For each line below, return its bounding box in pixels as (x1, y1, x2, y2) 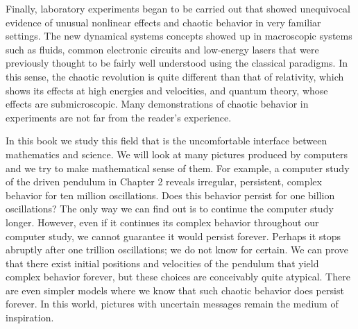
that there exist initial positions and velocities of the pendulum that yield (6, 255, 319, 270)
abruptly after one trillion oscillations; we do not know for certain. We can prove (6, 242, 348, 257)
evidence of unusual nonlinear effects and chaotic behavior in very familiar (6, 15, 321, 29)
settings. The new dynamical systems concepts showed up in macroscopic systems (6, 28, 352, 43)
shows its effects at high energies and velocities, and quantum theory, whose (6, 83, 328, 97)
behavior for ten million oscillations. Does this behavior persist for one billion (6, 187, 335, 202)
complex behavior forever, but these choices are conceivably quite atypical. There (6, 269, 350, 284)
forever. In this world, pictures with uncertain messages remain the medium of (6, 296, 339, 311)
